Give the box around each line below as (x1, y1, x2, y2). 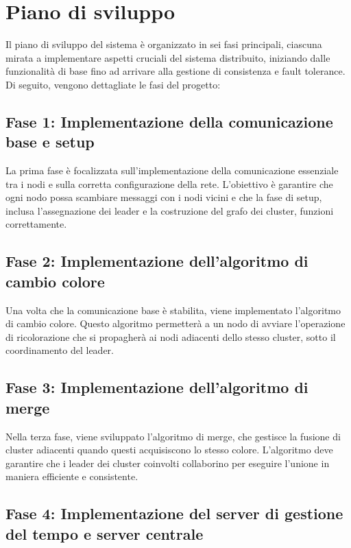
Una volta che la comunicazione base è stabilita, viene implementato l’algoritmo (5, 302, 341, 317)
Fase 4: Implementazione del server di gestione (5, 503, 343, 524)
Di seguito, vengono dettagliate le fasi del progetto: (5, 77, 221, 91)
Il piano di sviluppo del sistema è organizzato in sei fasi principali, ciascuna (5, 37, 322, 51)
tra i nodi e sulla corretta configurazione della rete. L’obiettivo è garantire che (5, 176, 333, 191)
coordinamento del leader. (5, 343, 114, 357)
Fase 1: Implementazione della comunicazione (5, 110, 333, 132)
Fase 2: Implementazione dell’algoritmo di (5, 250, 308, 272)
